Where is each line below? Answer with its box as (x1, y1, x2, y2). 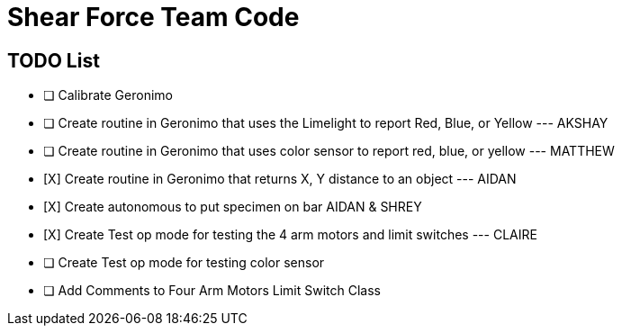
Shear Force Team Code (7, 2, 300, 32)
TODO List (7, 49, 100, 72)
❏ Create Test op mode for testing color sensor (43, 255, 325, 271)
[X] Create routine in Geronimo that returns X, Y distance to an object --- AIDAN (43, 171, 517, 187)
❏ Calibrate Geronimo (43, 87, 173, 103)
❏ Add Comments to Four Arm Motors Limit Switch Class (43, 283, 381, 299)
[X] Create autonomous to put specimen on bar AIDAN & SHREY (43, 199, 422, 215)
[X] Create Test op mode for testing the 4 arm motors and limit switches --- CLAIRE (43, 227, 537, 243)
